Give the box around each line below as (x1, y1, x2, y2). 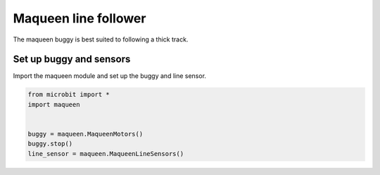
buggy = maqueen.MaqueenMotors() (27, 130, 144, 138)
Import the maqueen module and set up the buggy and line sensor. (13, 72, 207, 80)
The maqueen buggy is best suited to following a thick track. (13, 35, 189, 44)
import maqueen (27, 101, 80, 108)
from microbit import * (27, 91, 110, 98)
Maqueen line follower (13, 11, 146, 26)
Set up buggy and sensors (13, 53, 131, 65)
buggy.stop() (27, 140, 73, 148)
